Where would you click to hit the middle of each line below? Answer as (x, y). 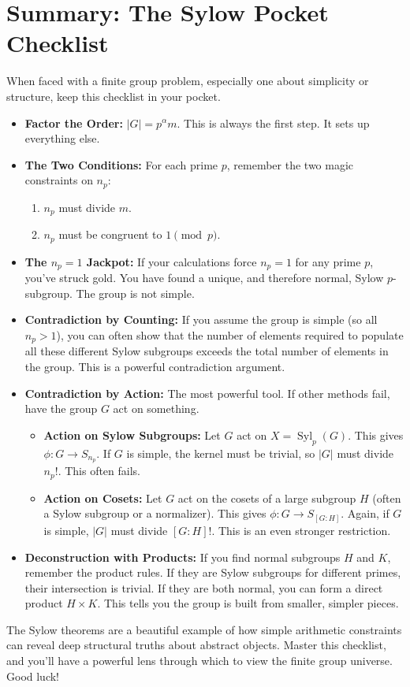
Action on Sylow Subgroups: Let (132, 434)
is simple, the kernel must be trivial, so (221, 453)
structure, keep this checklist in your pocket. (114, 96)
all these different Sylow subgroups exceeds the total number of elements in (207, 351)
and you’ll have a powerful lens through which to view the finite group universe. (199, 661)
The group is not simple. (135, 293)
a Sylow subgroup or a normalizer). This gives (155, 513)
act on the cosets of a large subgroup (267, 498)
